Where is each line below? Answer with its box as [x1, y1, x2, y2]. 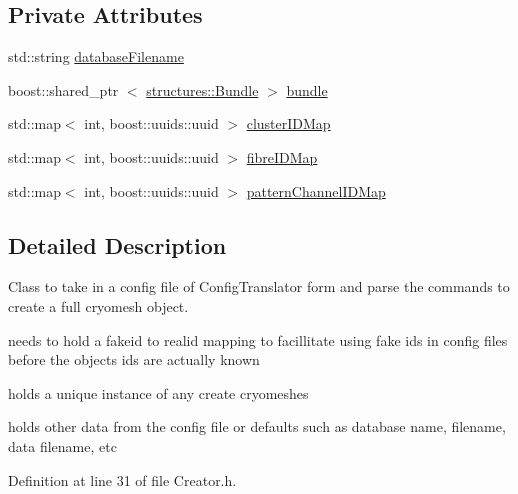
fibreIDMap [246, 146, 318, 167]
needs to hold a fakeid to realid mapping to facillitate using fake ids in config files [8, 329, 508, 350]
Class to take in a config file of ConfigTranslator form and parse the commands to [8, 276, 510, 297]
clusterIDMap [246, 113, 331, 134]
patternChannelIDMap [246, 180, 386, 201]
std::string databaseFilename [8, 46, 184, 67]
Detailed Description [8, 229, 227, 260]
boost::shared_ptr [8, 79, 119, 100]
